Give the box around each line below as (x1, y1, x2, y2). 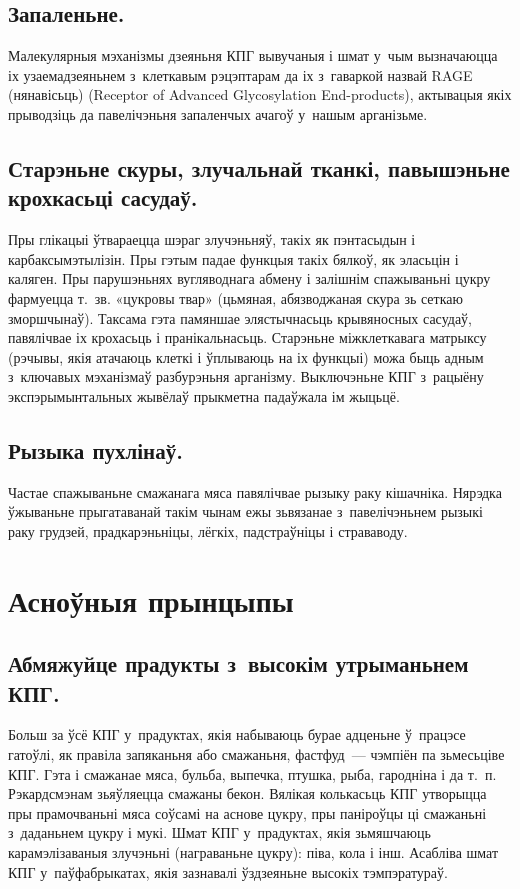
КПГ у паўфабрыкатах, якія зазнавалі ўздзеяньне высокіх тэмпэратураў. (8, 861, 448, 882)
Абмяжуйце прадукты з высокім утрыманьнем (8, 648, 469, 679)
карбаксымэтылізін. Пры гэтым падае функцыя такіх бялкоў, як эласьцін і (8, 248, 459, 269)
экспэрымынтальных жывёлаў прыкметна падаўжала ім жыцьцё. (8, 385, 400, 406)
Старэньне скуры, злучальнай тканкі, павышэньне (8, 152, 510, 183)
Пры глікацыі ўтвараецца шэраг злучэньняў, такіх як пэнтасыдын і (8, 229, 416, 250)
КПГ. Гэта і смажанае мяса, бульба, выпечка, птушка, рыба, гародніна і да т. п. (8, 763, 497, 784)
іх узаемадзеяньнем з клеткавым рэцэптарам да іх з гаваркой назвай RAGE (8, 64, 473, 85)
